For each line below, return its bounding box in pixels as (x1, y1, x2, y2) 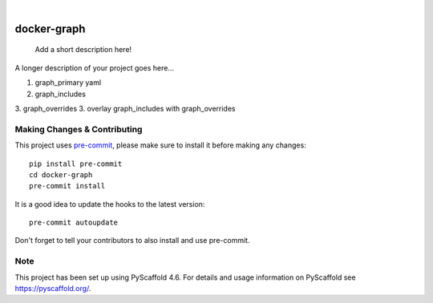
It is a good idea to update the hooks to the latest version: (14, 199, 205, 208)
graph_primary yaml (34, 78, 102, 87)
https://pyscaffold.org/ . (14, 283, 91, 293)
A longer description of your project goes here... (14, 63, 174, 72)
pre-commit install (29, 181, 106, 191)
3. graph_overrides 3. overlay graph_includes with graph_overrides (14, 103, 236, 113)
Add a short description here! (34, 45, 132, 55)
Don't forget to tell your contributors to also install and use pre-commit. (14, 236, 250, 245)
